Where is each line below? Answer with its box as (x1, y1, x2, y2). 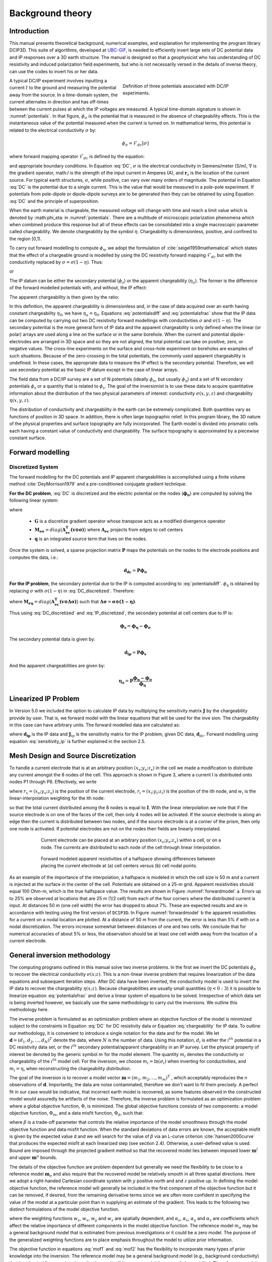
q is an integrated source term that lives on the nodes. (34, 536, 147, 542)
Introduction (9, 27, 49, 35)
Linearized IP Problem (9, 695, 80, 703)
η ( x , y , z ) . (9, 397, 30, 403)
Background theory (9, 8, 92, 19)
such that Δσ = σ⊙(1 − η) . (79, 598, 137, 604)
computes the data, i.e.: (9, 554, 58, 560)
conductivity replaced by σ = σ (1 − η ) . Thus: (9, 259, 103, 265)
